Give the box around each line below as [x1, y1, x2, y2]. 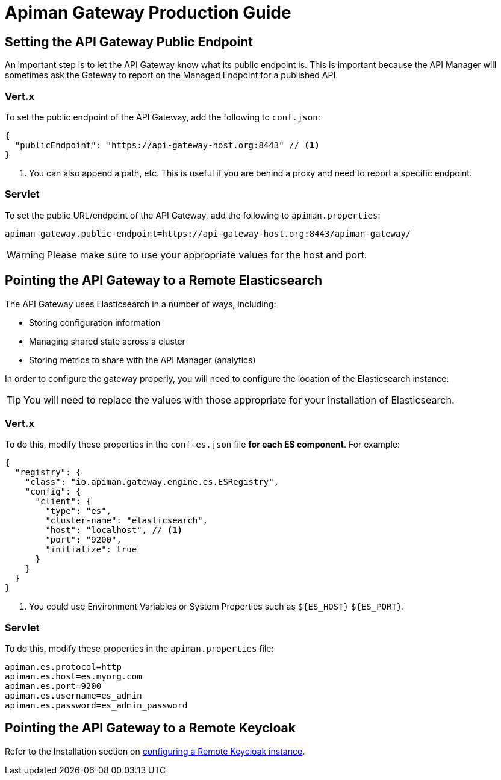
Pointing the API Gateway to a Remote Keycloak [5, 720, 296, 736]
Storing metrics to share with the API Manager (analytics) [29, 354, 256, 365]
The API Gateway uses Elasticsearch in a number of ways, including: [5, 298, 276, 309]
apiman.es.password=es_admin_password [5, 700, 188, 711]
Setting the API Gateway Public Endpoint [5, 34, 254, 49]
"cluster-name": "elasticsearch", [45, 516, 208, 526]
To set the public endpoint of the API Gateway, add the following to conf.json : [5, 111, 320, 122]
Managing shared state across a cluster [29, 335, 185, 346]
